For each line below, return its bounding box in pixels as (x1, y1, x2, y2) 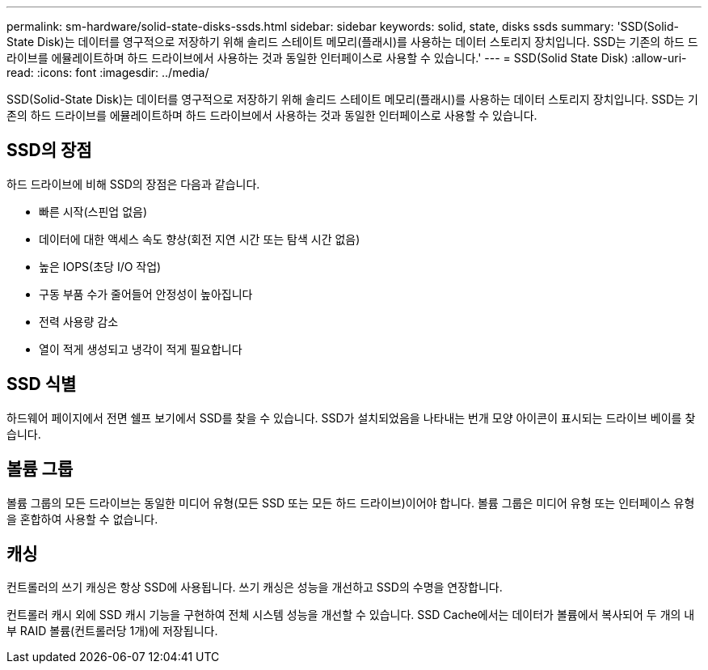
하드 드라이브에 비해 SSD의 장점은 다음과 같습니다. (6, 176, 260, 191)
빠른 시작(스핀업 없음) (39, 204, 148, 218)
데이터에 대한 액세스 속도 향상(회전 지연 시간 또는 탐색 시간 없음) (39, 231, 360, 246)
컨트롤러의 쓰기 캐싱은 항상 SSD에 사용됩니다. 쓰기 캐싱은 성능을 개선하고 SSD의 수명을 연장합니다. (6, 580, 503, 595)
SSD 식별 (6, 374, 77, 395)
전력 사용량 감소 (39, 314, 119, 329)
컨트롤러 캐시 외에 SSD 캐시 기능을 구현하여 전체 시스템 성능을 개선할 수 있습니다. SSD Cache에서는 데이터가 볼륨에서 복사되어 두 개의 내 (6, 608, 695, 622)
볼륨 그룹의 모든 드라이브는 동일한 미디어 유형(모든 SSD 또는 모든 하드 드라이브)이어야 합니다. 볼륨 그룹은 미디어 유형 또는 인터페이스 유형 (6, 495, 695, 510)
